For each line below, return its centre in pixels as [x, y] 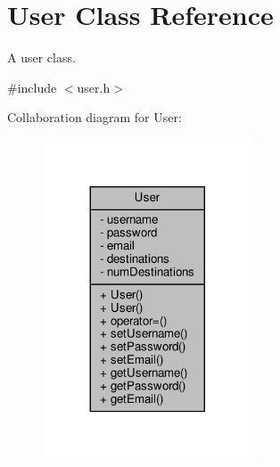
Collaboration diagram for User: [95, 117]
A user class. [41, 57]
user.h [94, 87]
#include [32, 87]
